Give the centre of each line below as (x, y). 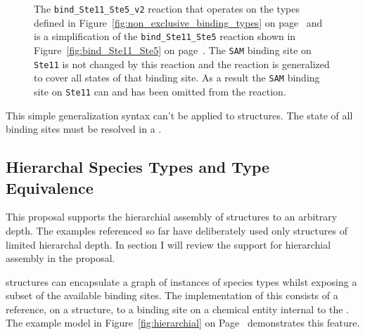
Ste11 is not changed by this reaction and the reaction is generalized (182, 64)
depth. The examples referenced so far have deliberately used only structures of (177, 230)
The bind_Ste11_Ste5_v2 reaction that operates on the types (167, 8)
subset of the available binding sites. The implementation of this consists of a (172, 295)
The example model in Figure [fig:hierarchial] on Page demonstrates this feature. (183, 323)
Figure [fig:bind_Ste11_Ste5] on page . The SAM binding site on (173, 50)
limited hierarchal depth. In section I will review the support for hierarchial (168, 244)
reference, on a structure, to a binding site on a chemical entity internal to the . (177, 309)
